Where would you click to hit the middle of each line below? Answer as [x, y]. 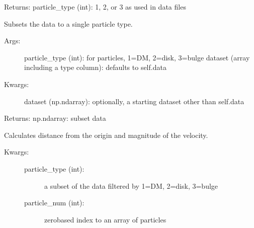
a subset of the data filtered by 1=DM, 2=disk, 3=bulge [131, 185]
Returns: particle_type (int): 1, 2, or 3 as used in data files [95, 7]
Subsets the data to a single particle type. [68, 23]
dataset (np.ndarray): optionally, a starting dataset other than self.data [134, 101]
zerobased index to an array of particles [105, 219]
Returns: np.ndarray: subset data [55, 118]
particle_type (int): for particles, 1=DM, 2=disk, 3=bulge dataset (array [137, 57]
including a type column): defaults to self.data [95, 67]
